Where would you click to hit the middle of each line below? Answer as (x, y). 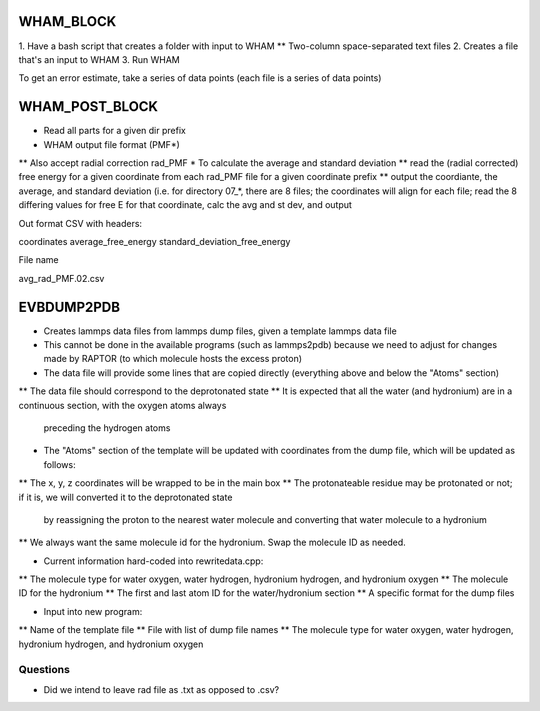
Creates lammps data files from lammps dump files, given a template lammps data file (220, 331)
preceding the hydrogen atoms (107, 427)
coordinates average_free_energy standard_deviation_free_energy (154, 241)
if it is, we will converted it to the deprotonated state (125, 497)
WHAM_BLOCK (67, 21)
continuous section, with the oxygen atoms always (122, 405)
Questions (44, 670)
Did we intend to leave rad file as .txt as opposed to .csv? (161, 689)
